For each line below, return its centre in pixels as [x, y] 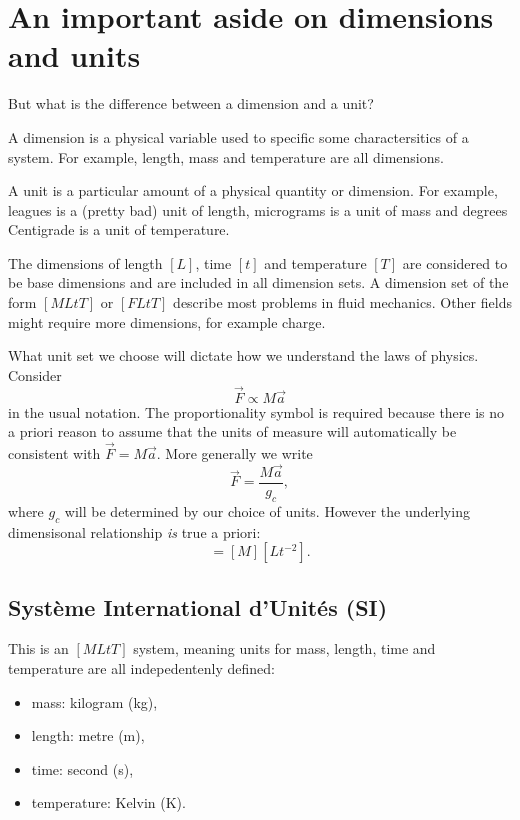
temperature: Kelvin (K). [108, 802]
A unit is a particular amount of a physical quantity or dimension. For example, [253, 190]
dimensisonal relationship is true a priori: [134, 531]
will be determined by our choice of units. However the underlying [267, 510]
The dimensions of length [85, 262]
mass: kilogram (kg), [94, 701]
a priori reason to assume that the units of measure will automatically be [232, 431]
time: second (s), [82, 768]
